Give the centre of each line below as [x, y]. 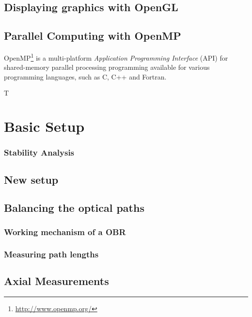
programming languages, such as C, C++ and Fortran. [85, 76]
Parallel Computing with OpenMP [93, 36]
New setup [31, 179]
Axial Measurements [56, 280]
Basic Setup [44, 126]
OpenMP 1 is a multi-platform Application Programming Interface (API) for [116, 57]
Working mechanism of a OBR [65, 231]
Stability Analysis [39, 152]
